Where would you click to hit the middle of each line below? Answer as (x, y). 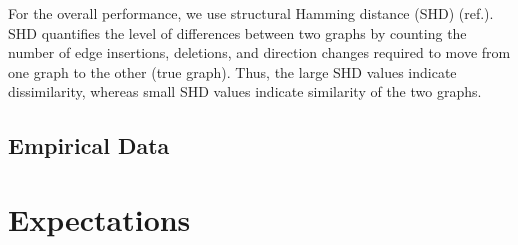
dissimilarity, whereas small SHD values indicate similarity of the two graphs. (245, 91)
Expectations (99, 218)
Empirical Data (89, 145)
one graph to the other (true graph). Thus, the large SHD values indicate (232, 71)
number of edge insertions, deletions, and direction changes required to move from (259, 52)
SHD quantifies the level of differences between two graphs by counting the (237, 32)
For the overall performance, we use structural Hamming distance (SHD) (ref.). (251, 13)
